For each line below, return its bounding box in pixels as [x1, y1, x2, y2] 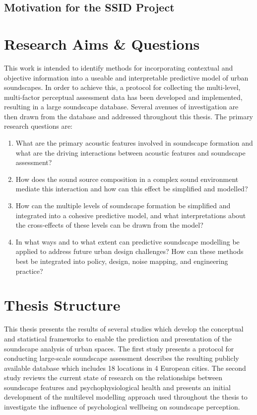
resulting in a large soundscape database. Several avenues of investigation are [4, 101, 239, 112]
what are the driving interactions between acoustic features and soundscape [15, 147, 246, 158]
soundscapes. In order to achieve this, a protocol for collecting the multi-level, [4, 82, 241, 92]
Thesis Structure [4, 295, 121, 315]
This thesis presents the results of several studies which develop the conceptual [4, 324, 244, 334]
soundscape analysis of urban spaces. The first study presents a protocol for [4, 343, 234, 353]
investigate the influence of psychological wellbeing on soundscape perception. [4, 402, 240, 412]
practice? [15, 265, 43, 276]
